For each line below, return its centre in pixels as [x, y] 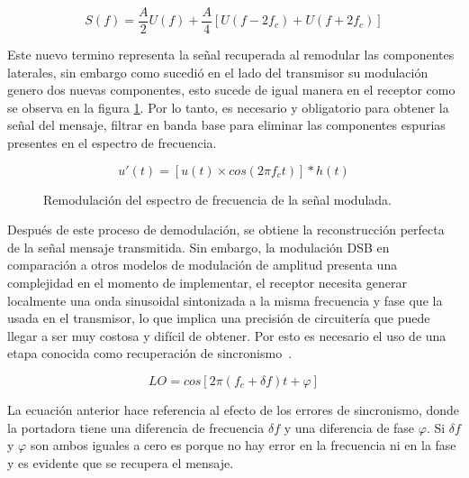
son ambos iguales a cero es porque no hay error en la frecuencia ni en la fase [243, 445]
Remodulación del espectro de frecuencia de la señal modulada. [217, 199]
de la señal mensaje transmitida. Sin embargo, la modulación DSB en [198, 247]
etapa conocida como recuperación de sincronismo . [150, 353]
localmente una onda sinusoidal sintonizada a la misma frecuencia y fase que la [225, 300]
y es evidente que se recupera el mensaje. [121, 462]
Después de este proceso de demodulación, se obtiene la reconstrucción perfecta [226, 230]
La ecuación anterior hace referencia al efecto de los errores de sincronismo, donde [234, 409]
